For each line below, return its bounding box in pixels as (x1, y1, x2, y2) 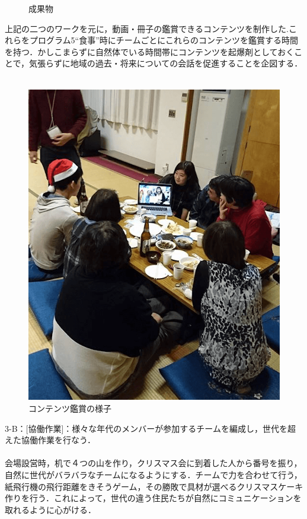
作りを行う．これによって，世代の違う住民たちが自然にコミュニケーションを (5, 492, 302, 504)
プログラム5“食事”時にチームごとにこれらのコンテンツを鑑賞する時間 (29, 34, 299, 46)
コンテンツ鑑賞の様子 (28, 402, 111, 415)
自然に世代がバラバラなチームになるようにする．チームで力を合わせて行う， (5, 469, 302, 480)
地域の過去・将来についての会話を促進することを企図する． (70, 57, 303, 69)
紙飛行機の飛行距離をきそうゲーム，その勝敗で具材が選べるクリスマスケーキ (5, 480, 303, 492)
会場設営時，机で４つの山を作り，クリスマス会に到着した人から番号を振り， (5, 457, 302, 469)
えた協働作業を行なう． (5, 434, 95, 446)
